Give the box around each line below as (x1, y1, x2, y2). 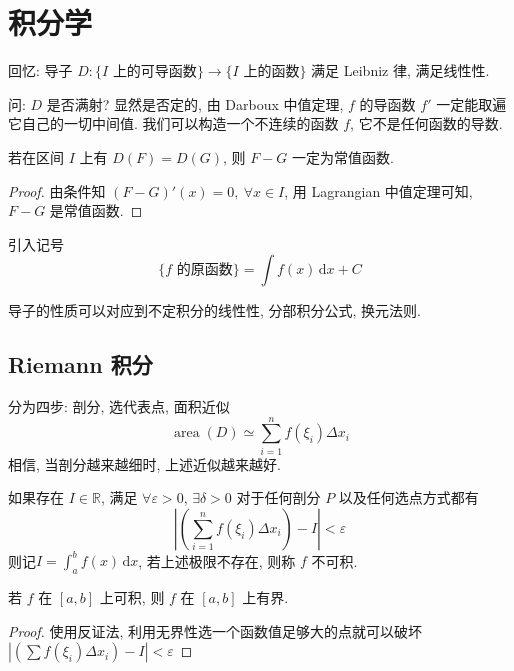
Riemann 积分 (8, 349, 153, 380)
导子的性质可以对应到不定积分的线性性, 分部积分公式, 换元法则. (8, 300, 421, 321)
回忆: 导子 (8, 60, 73, 81)
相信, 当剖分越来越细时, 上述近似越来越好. (8, 453, 281, 474)
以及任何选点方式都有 (338, 487, 479, 508)
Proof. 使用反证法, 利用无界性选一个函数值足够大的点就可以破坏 (8, 620, 423, 641)
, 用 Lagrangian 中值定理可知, (284, 180, 473, 201)
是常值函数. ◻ (49, 200, 143, 221)
